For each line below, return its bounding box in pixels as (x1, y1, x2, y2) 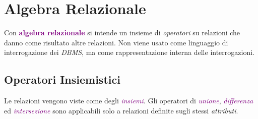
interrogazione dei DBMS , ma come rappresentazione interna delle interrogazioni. (4, 47, 254, 57)
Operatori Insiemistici (4, 72, 120, 87)
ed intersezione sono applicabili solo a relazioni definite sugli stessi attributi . (4, 105, 238, 115)
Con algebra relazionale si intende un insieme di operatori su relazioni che (4, 27, 240, 38)
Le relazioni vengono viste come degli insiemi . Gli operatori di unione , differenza (4, 95, 253, 106)
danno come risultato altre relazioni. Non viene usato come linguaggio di (4, 37, 228, 47)
